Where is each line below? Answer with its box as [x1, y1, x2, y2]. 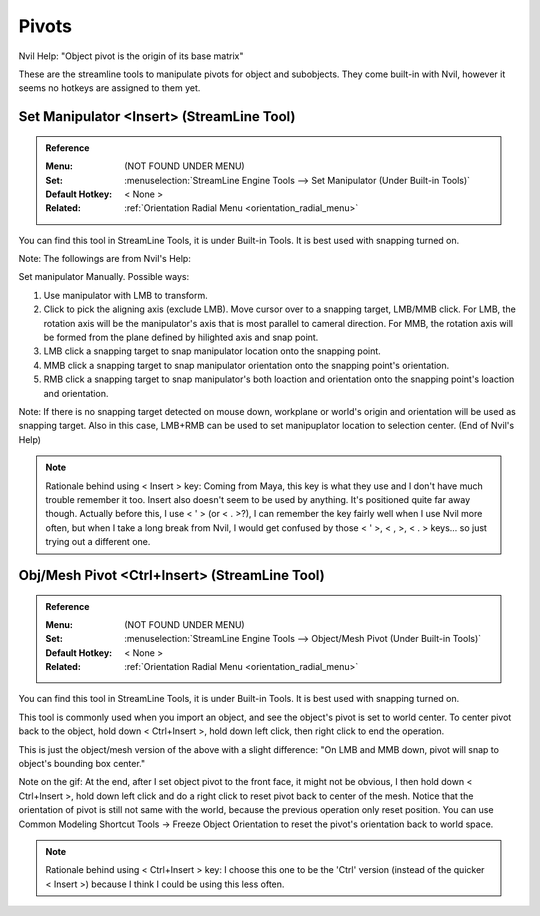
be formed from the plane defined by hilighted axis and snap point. [43, 331, 319, 344]
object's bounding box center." [18, 758, 145, 770]
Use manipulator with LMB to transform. [43, 289, 209, 301]
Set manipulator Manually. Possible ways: [18, 271, 190, 283]
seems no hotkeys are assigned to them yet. [18, 82, 201, 94]
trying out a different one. [45, 536, 151, 548]
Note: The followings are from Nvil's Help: [18, 253, 192, 265]
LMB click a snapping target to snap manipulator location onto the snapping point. [43, 345, 382, 357]
